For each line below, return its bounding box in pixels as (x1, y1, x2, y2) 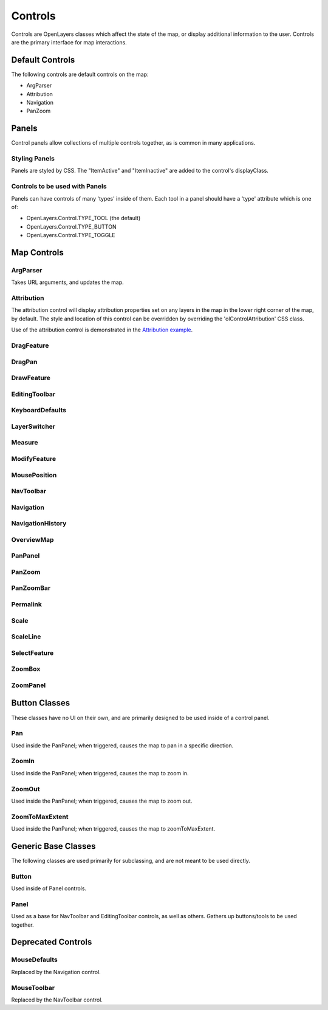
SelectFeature (11, 648, 54, 657)
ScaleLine (11, 632, 41, 641)
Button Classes (11, 698, 70, 708)
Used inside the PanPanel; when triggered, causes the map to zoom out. (11, 797, 193, 804)
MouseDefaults (11, 955, 58, 964)
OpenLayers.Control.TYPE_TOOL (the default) (26, 215, 141, 222)
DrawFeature (11, 374, 51, 382)
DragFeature (11, 341, 49, 350)
